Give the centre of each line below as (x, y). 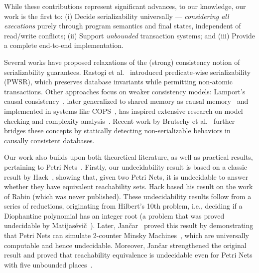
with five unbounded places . (48, 264)
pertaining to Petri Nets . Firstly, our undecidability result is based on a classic (126, 166)
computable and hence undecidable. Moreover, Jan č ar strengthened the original (125, 245)
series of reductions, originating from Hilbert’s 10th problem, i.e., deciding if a (123, 206)
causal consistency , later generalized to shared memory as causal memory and (126, 101)
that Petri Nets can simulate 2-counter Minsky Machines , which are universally (127, 235)
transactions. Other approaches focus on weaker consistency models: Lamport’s (125, 91)
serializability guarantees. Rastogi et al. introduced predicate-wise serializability (128, 72)
